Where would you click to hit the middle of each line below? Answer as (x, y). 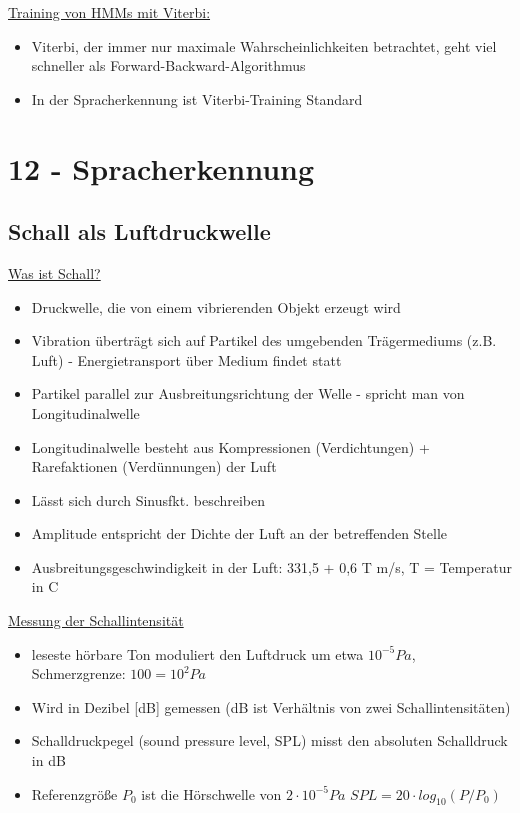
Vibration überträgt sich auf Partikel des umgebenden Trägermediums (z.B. (264, 340)
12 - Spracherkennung (161, 167)
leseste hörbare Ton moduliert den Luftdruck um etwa (197, 653)
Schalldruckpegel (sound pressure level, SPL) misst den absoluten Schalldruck (269, 740)
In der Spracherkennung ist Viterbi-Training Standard (197, 98)
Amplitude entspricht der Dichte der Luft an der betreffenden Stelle (239, 533)
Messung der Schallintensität (96, 620)
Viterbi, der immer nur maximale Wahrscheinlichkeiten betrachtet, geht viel (264, 45)
